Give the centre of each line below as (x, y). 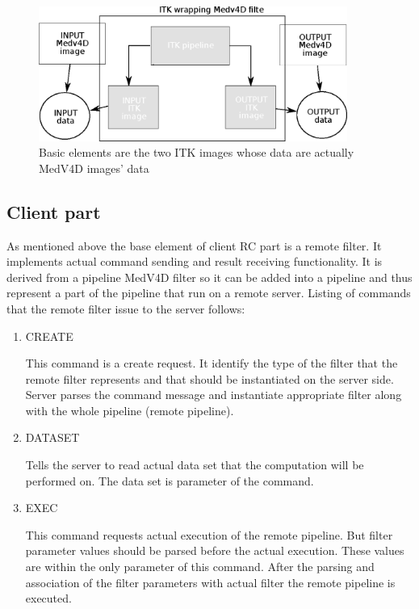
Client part (54, 211)
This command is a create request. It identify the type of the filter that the (212, 363)
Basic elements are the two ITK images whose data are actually (197, 152)
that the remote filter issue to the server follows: (126, 308)
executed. (48, 598)
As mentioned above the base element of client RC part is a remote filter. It (194, 245)
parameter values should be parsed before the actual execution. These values (215, 550)
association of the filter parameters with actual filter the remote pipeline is (210, 582)
